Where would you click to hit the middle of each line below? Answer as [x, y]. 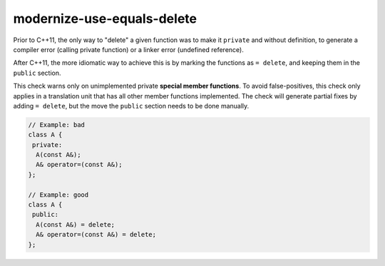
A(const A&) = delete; [76, 224]
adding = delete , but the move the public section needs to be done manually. [131, 106]
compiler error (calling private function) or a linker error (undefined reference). [128, 49]
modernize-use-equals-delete [105, 19]
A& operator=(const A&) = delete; [96, 235]
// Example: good [58, 195]
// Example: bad [57, 124]
